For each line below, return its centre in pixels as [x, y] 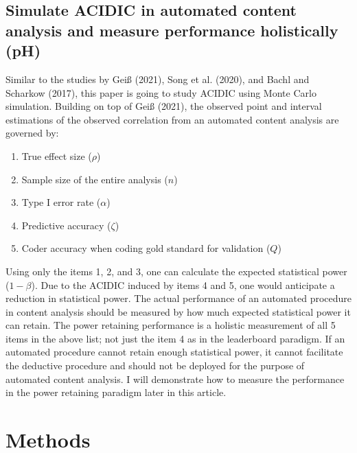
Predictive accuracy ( [66, 225]
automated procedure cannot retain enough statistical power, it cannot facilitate [174, 352]
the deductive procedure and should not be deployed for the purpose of [155, 365]
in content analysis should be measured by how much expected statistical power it [178, 311]
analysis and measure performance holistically [172, 30]
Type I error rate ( [61, 202]
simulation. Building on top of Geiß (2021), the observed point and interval [164, 106]
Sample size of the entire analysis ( [95, 179]
